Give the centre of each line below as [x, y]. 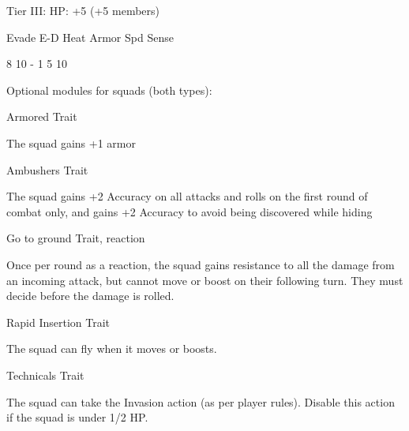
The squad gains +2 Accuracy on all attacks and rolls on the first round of [187, 196]
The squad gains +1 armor [71, 142]
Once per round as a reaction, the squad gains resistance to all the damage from [201, 264]
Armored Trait [42, 116]
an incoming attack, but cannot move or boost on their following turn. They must [205, 280]
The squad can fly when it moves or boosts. [112, 349]
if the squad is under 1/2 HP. [77, 417]
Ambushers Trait [47, 169]
